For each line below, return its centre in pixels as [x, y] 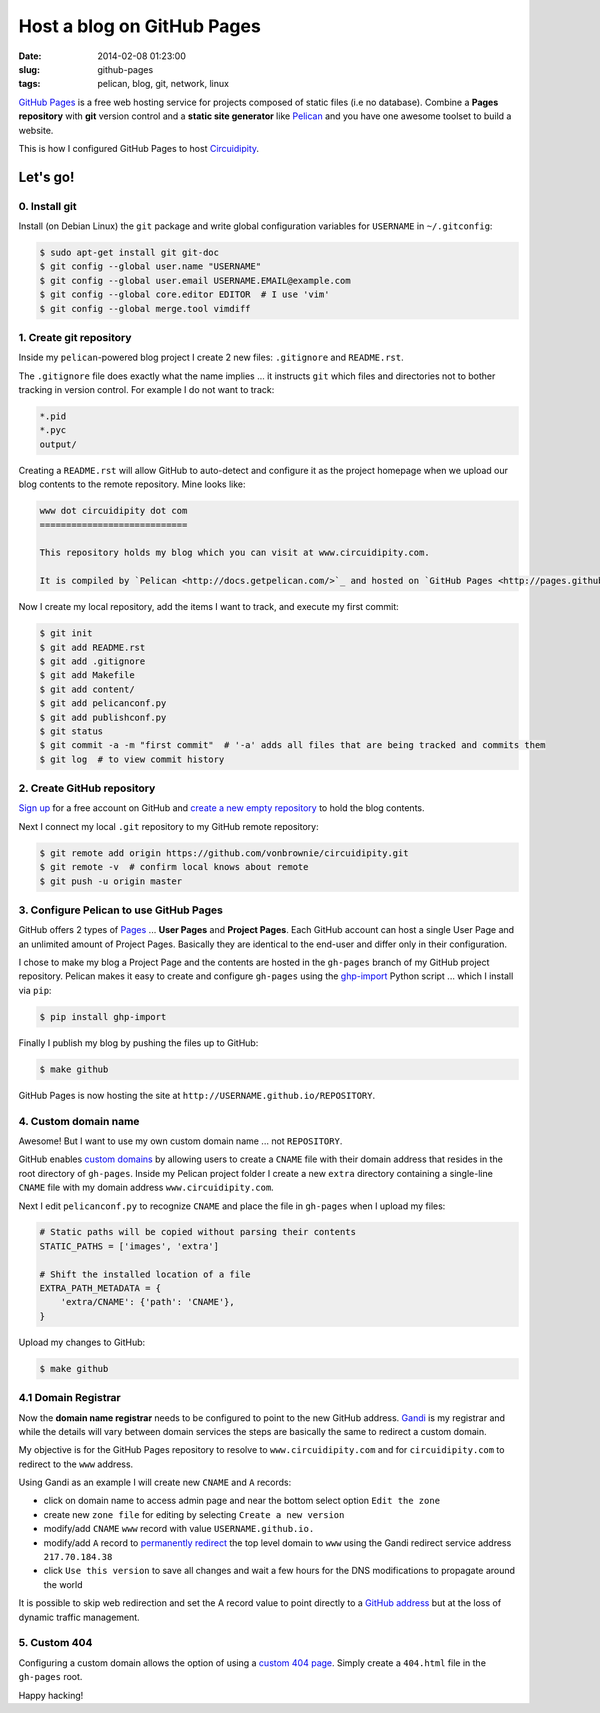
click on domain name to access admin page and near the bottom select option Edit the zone [241, 1501]
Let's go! [46, 176]
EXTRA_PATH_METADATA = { [100, 1288]
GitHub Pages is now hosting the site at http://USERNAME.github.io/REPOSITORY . [196, 1095]
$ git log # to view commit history [132, 759]
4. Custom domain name [79, 1121]
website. [36, 130]
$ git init [66, 633]
